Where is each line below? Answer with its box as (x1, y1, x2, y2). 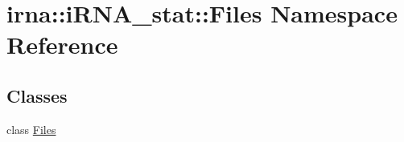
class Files (6, 120, 56, 137)
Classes (6, 83, 68, 108)
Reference (6, 28, 118, 61)
